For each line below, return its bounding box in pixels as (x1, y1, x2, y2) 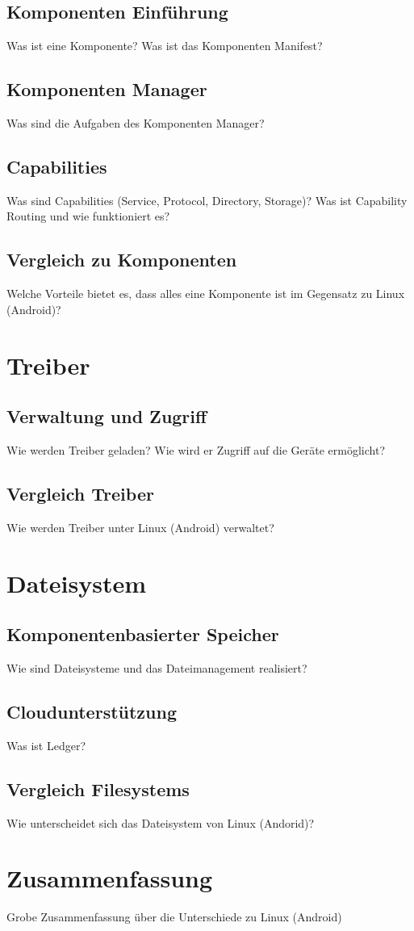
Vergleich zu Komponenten (6, 247, 237, 272)
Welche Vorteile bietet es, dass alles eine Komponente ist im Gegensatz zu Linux (6, 285, 405, 302)
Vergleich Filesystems (6, 776, 190, 801)
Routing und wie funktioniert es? (6, 208, 170, 224)
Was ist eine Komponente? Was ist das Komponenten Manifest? (6, 37, 323, 54)
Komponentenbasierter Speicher (6, 622, 279, 647)
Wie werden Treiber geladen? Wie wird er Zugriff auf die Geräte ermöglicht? (6, 441, 385, 458)
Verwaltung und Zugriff (6, 404, 207, 429)
